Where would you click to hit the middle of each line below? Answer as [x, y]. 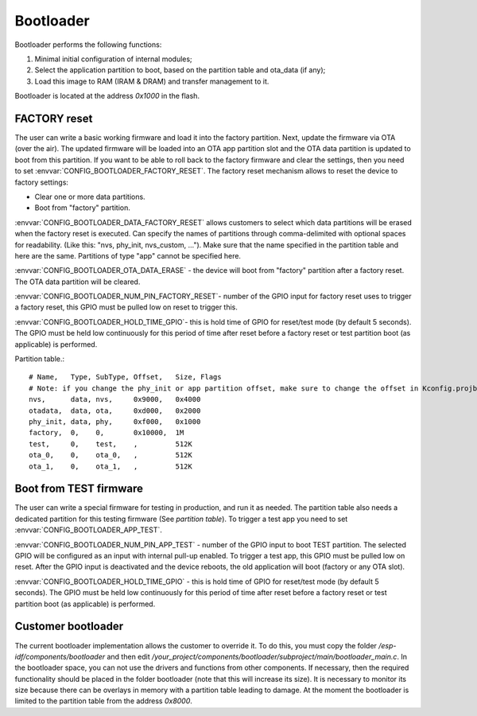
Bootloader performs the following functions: [88, 45]
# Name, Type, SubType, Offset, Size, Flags [125, 377]
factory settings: [42, 182]
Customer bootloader [69, 626]
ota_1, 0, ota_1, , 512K [111, 466]
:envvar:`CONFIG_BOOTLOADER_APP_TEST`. [89, 530]
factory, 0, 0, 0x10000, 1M [107, 433]
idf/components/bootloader [60, 656]
